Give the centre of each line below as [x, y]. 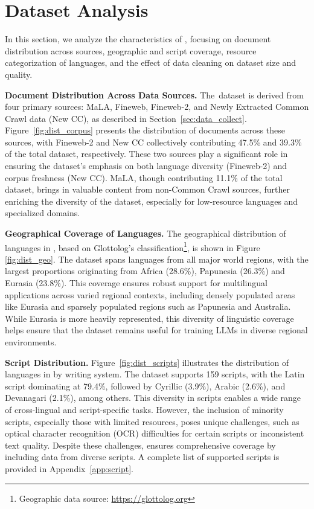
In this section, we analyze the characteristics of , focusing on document [138, 39]
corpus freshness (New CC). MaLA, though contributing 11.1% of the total [144, 177]
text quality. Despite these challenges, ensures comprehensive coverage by [140, 445]
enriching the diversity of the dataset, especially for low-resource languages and [152, 201]
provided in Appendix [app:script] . [69, 468]
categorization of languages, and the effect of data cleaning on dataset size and [151, 62]
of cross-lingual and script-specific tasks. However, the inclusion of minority [144, 409]
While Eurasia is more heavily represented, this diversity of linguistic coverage [149, 318]
